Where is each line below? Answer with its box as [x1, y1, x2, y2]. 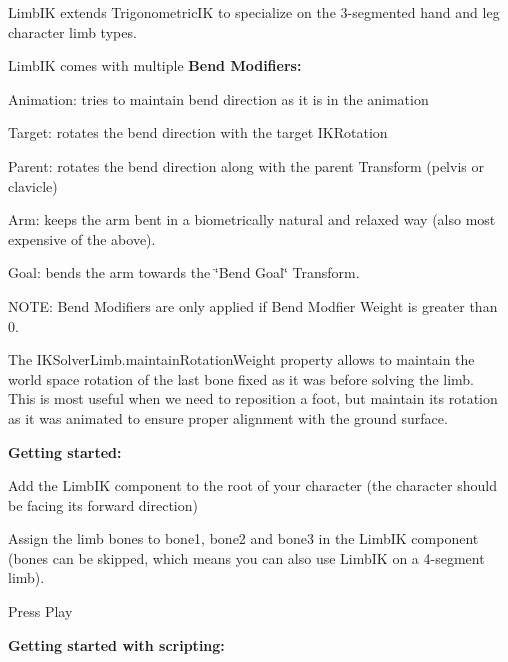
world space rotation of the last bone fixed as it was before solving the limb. [8, 368, 474, 389]
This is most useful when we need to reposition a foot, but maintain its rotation [8, 388, 498, 409]
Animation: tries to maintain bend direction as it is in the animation [8, 88, 429, 109]
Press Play [8, 601, 73, 622]
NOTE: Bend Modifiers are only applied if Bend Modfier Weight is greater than [8, 295, 498, 316]
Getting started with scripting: [8, 634, 225, 655]
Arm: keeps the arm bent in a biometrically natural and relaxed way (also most [8, 209, 496, 230]
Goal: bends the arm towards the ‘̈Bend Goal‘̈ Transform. [8, 262, 360, 283]
